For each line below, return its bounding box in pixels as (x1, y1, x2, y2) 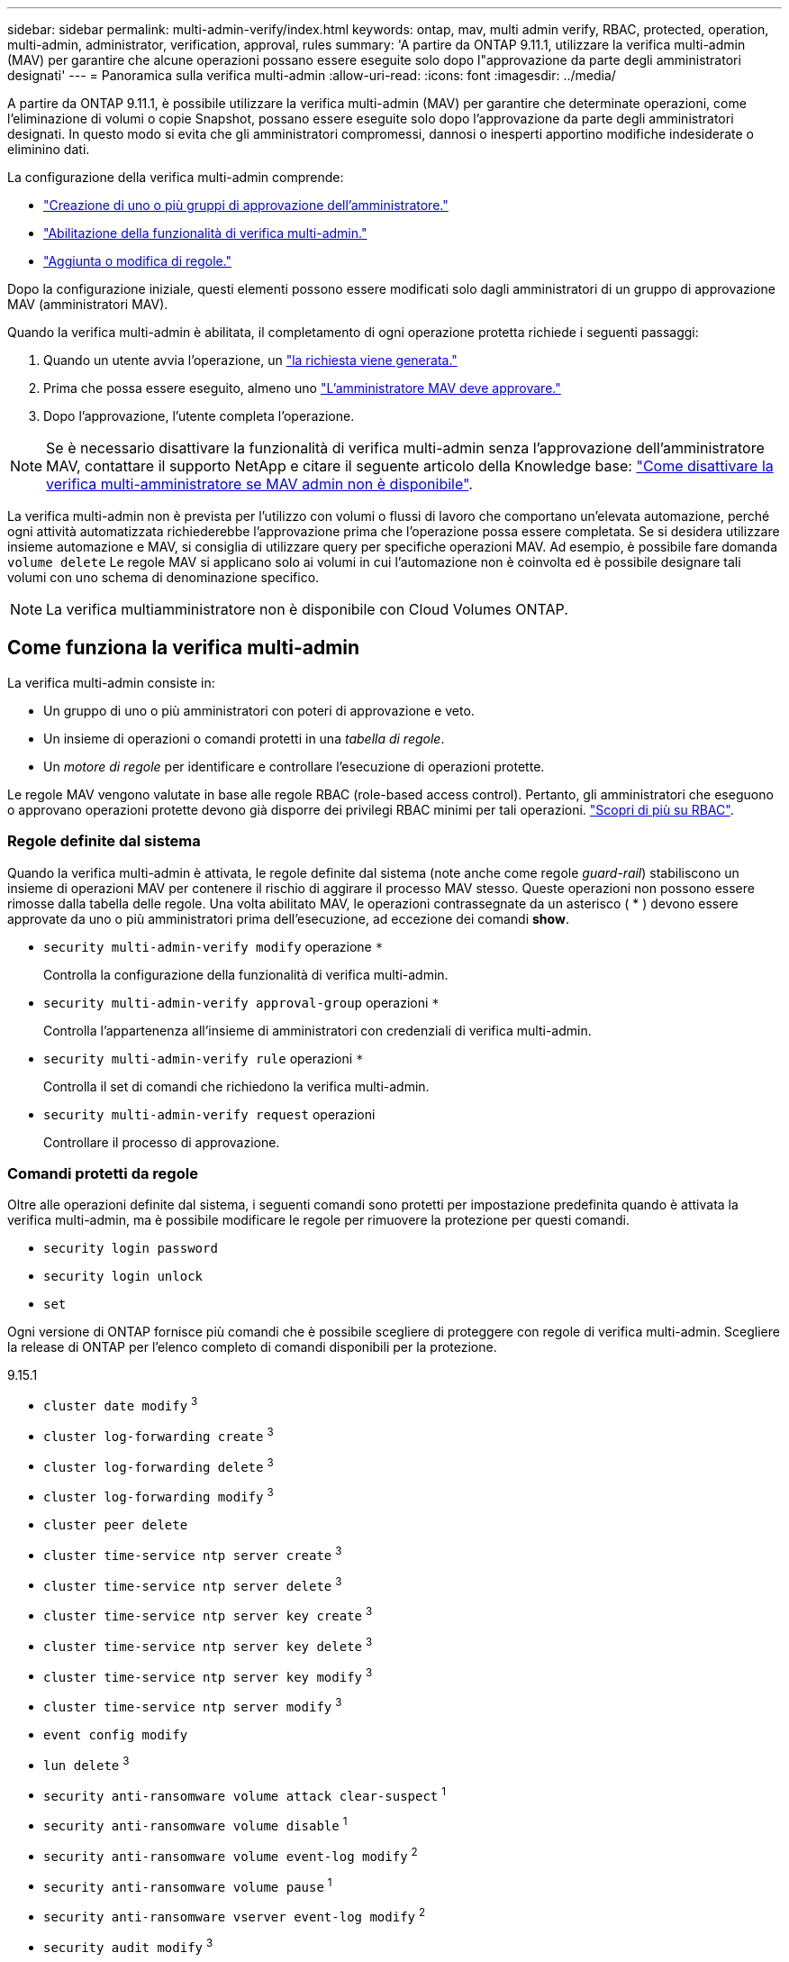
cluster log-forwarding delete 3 (43, 1456, 274, 1474)
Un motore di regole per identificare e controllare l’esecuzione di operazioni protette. (43, 758, 545, 774)
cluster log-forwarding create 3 (43, 1426, 274, 1444)
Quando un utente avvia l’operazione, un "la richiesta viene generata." (43, 352, 458, 368)
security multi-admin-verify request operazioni (43, 1106, 376, 1122)
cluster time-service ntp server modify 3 (43, 1696, 342, 1714)
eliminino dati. (7, 141, 90, 157)
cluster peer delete (43, 1517, 188, 1532)
